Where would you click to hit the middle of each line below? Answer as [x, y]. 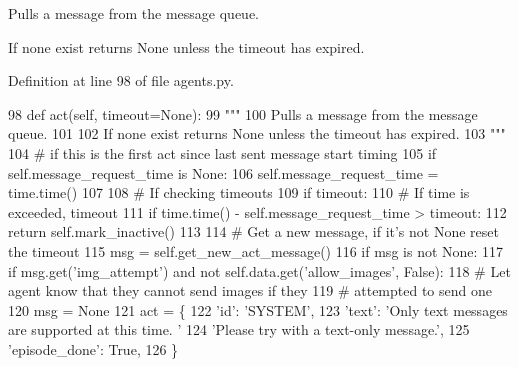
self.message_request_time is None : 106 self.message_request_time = [223, 172]
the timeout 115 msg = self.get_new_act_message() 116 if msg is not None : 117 [256, 250]
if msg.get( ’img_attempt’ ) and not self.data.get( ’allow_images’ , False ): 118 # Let [259, 270]
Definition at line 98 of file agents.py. [121, 80]
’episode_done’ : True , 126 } [93, 348]
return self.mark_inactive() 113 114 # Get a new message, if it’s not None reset [253, 231]
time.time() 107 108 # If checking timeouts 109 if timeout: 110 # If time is [239, 192]
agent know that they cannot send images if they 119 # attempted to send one [250, 290]
